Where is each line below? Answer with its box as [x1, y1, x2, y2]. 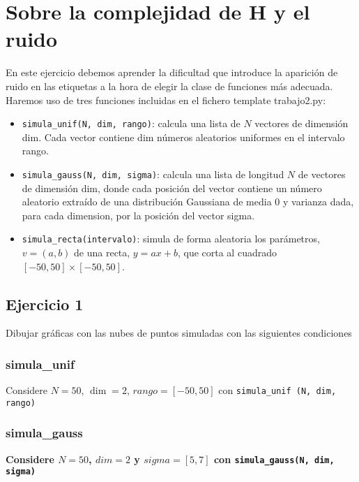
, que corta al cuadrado [177, 245, 277, 260]
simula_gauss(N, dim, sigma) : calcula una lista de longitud [22, 166, 284, 181]
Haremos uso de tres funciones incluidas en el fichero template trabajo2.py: [6, 92, 326, 107]
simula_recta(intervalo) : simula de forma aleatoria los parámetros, [22, 231, 320, 246]
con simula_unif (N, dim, [218, 383, 337, 397]
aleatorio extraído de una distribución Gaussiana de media [22, 194, 272, 209]
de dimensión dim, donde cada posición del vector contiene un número [22, 180, 322, 195]
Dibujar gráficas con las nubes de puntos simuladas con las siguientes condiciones [6, 326, 352, 340]
